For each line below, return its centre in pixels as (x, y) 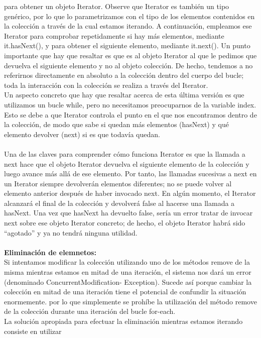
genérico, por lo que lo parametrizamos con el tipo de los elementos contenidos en (129, 16)
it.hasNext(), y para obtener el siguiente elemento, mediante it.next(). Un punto (127, 45)
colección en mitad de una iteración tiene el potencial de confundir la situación (125, 292)
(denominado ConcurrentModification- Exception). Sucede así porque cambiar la (128, 281)
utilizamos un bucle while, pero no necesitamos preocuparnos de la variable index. (130, 104)
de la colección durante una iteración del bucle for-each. (90, 311)
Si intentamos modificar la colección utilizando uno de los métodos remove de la (127, 262)
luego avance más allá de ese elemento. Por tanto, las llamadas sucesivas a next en (130, 174)
